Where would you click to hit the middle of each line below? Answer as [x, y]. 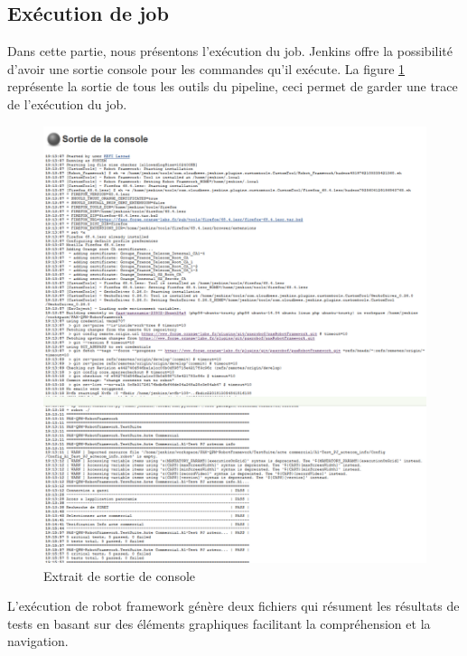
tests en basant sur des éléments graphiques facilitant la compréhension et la [219, 623]
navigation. [38, 641]
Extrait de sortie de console [120, 575]
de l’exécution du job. [67, 103]
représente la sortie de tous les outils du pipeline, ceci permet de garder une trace [233, 86]
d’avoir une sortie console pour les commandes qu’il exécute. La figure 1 [206, 68]
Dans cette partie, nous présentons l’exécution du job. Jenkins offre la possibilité [230, 51]
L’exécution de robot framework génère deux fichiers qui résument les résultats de [233, 606]
